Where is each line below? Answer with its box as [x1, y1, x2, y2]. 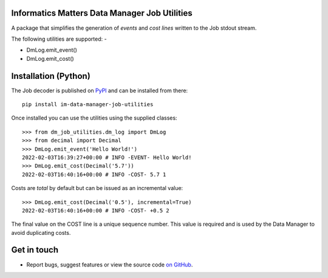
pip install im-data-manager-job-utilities [22, 101, 154, 107]
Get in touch [11, 245, 59, 255]
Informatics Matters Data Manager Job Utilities [11, 8, 193, 18]
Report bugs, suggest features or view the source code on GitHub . [26, 261, 193, 268]
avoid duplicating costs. [11, 229, 71, 236]
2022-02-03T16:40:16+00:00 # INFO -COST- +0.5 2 [22, 207, 169, 214]
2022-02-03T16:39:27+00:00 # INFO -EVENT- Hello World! [22, 154, 192, 161]
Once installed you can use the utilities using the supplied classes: [11, 114, 177, 121]
